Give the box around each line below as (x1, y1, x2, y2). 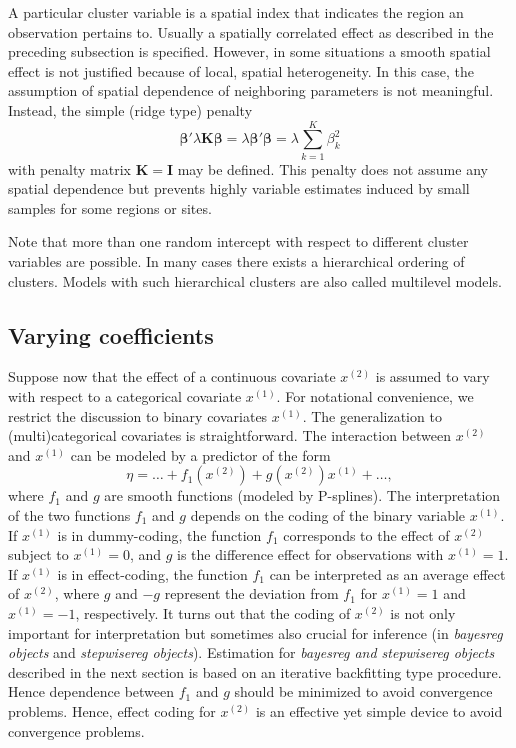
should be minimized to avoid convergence (234, 681, 493, 702)
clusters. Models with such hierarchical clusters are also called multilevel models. (8, 270, 502, 291)
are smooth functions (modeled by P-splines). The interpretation (104, 485, 501, 506)
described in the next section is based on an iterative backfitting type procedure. (8, 661, 502, 682)
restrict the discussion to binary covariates (8, 405, 268, 426)
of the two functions (8, 505, 131, 526)
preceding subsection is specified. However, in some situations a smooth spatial (8, 41, 491, 62)
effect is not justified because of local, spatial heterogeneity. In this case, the (8, 60, 474, 81)
